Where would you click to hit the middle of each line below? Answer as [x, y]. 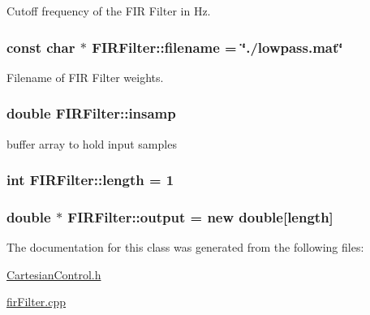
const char [41, 47]
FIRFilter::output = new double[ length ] [200, 216]
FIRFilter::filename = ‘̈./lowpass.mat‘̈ [217, 47]
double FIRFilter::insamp [91, 113]
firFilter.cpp [37, 302]
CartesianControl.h [54, 274]
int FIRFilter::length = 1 [90, 180]
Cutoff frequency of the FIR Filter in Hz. [109, 11]
